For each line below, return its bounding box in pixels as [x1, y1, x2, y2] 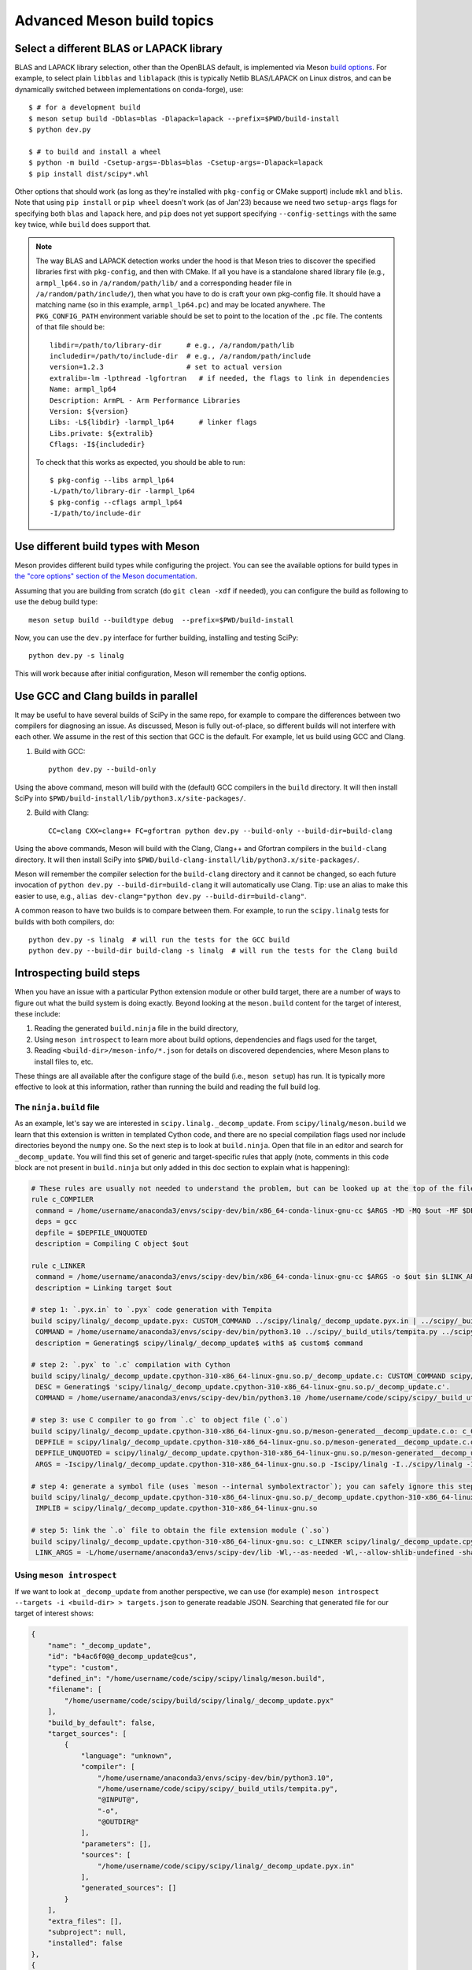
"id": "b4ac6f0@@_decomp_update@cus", [47, 1652, 197, 1661]
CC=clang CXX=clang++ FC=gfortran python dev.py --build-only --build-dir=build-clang [48, 826, 393, 835]
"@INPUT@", [97, 1795, 139, 1805]
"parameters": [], [80, 1839, 153, 1848]
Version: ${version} [50, 407, 129, 415]
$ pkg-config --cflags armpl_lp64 [50, 497, 183, 507]
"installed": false [47, 1938, 124, 1948]
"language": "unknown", [80, 1751, 173, 1760]
